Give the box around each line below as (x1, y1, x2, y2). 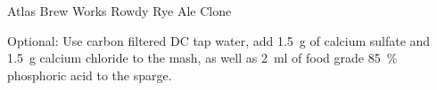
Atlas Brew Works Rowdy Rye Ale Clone (7, 2, 232, 19)
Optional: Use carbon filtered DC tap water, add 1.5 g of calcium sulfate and (7, 31, 431, 49)
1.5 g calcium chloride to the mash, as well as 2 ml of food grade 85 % (7, 49, 398, 67)
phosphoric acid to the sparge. (7, 65, 172, 84)
